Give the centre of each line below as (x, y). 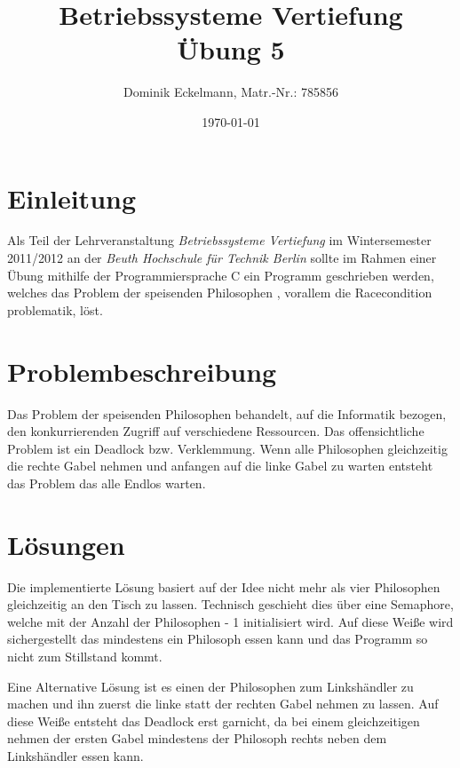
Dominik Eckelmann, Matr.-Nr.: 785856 (231, 92)
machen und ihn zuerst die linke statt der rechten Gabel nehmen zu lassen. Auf (223, 704)
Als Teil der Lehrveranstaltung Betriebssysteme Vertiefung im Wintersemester (219, 240)
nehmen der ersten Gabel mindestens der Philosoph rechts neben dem (197, 738)
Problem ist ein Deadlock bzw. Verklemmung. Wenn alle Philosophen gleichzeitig (227, 448)
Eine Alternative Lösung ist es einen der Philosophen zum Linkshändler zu (210, 686)
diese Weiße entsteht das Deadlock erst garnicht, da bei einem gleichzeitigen (214, 720)
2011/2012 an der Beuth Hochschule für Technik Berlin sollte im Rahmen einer (222, 258)
